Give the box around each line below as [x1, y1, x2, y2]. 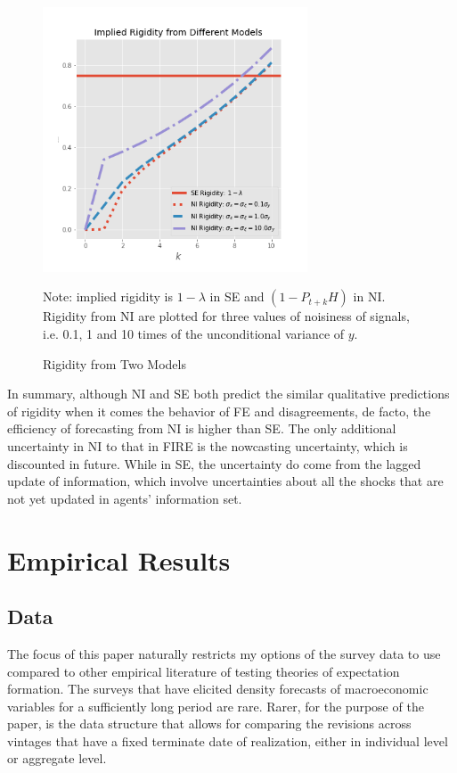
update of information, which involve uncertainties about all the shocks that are [7, 472, 444, 490]
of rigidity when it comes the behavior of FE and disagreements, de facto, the [7, 401, 431, 420]
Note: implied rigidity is [43, 287, 173, 306]
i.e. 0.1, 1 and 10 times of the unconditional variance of [43, 324, 345, 342]
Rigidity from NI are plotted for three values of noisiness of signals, [43, 307, 410, 325]
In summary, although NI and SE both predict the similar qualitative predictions [7, 384, 450, 403]
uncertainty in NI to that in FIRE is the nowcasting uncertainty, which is [7, 436, 408, 455]
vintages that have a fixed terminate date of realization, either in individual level [7, 731, 448, 750]
